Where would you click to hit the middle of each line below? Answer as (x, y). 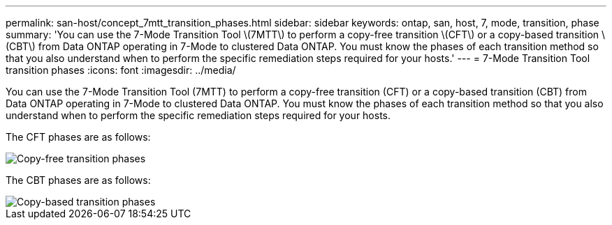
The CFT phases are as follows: (78, 137)
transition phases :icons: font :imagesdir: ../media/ (121, 70)
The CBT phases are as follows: (78, 180)
